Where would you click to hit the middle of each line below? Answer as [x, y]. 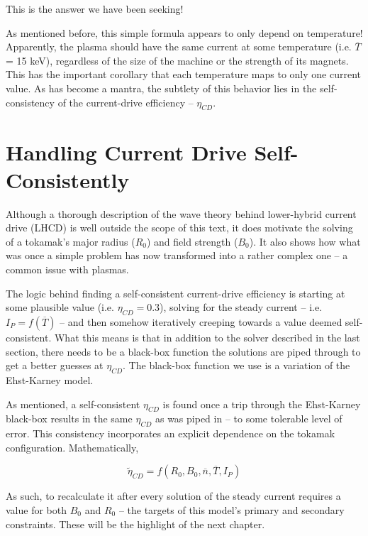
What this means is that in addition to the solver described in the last [207, 338]
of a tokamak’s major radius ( [71, 241]
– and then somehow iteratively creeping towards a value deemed [201, 322]
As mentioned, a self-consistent [73, 404]
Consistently [68, 179]
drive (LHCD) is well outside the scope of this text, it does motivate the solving [179, 228]
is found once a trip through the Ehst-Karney [262, 404]
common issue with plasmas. [67, 269]
